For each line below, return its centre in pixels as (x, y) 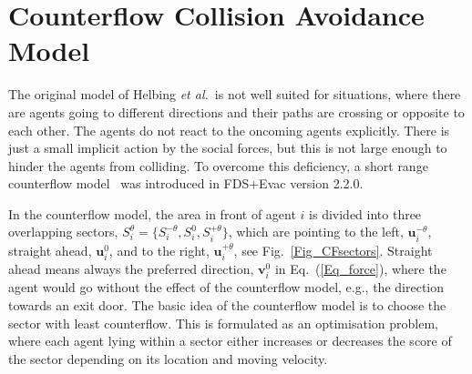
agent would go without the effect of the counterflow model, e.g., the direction (226, 287)
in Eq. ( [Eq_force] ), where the (360, 269)
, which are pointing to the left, (316, 232)
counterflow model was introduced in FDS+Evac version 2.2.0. (186, 183)
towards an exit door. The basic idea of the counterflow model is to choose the (227, 305)
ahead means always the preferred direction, (131, 269)
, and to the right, (159, 250)
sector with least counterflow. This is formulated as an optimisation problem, (223, 323)
